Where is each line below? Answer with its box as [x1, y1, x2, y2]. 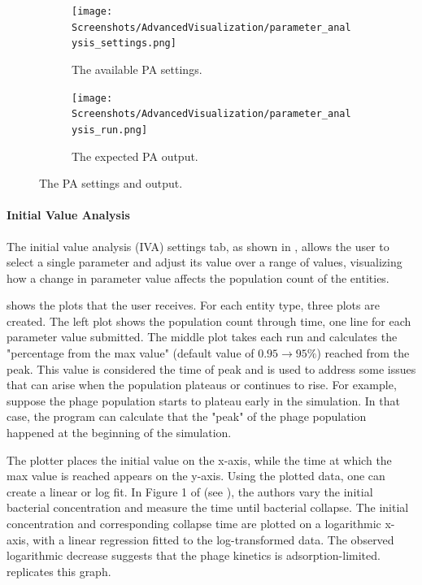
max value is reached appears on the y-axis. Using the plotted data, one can [7, 467, 385, 484]
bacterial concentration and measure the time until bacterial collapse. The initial [7, 499, 409, 516]
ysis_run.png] [72, 123, 148, 136]
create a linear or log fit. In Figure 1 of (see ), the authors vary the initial [7, 483, 373, 500]
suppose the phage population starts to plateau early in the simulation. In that [7, 392, 400, 409]
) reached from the [316, 344, 410, 362]
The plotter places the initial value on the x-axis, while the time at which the [7, 451, 392, 468]
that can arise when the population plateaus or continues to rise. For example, [7, 376, 397, 393]
